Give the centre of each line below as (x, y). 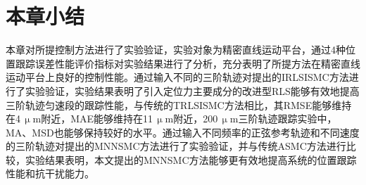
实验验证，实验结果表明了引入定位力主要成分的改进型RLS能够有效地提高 (192, 90)
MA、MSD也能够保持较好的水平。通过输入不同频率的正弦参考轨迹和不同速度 (183, 132)
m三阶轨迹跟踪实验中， (283, 119)
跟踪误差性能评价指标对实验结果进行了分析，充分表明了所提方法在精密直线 (188, 63)
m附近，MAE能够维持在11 (93, 119)
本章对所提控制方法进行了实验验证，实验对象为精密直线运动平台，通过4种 (176, 50)
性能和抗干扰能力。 (50, 173)
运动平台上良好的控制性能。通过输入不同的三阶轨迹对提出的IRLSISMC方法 (177, 77)
